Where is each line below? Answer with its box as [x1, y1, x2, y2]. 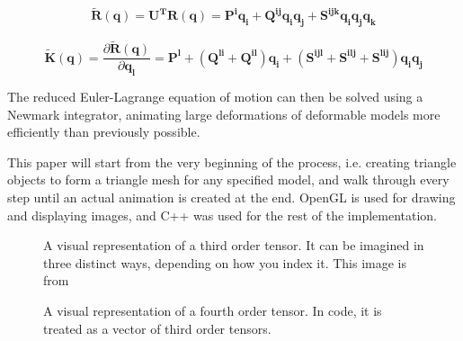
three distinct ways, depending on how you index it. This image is [43, 253, 407, 272]
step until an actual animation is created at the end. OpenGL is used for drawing [7, 188, 456, 207]
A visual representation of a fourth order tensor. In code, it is [43, 301, 382, 320]
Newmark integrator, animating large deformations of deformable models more [7, 104, 441, 123]
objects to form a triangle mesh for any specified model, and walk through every [7, 170, 450, 189]
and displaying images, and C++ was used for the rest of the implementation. [7, 205, 438, 224]
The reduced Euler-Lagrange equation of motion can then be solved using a [7, 87, 423, 106]
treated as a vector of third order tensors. [43, 319, 272, 337]
